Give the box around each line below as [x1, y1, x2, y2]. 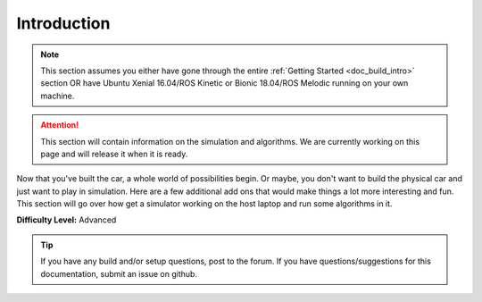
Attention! [40, 120, 79, 130]
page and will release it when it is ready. [40, 148, 188, 159]
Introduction [16, 13, 111, 33]
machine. [40, 90, 75, 101]
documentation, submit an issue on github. [40, 268, 198, 279]
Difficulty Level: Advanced [16, 214, 117, 225]
